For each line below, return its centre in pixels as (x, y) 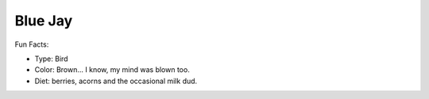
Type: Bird (51, 59)
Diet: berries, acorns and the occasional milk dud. (116, 81)
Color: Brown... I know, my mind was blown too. (112, 70)
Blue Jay (44, 21)
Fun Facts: (32, 44)
